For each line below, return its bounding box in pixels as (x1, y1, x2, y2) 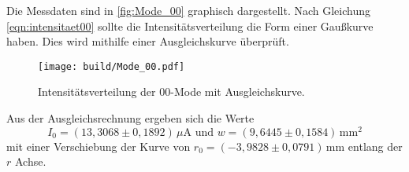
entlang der (348, 137, 403, 154)
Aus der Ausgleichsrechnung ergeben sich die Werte (6, 110, 255, 126)
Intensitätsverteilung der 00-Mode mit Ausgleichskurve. (38, 83, 305, 100)
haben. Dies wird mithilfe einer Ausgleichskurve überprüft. (6, 33, 289, 49)
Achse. (14, 153, 46, 170)
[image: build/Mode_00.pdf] (38, 60, 185, 72)
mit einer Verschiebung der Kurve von (6, 137, 191, 154)
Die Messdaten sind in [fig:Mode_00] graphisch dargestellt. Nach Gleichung (6, 2, 371, 18)
